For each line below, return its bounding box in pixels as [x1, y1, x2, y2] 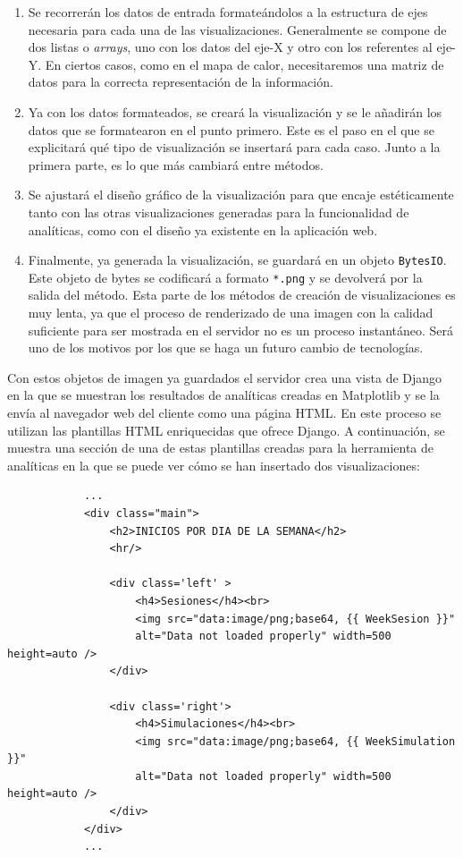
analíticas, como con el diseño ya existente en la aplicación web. [28, 220, 378, 239]
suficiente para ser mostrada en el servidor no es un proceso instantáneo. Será [28, 320, 454, 339]
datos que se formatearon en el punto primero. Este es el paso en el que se [28, 120, 434, 139]
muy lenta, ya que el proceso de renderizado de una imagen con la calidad [28, 303, 434, 322]
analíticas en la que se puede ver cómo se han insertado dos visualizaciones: [7, 455, 420, 474]
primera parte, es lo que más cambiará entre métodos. [28, 155, 324, 174]
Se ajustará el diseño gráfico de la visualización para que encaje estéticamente [28, 185, 454, 204]
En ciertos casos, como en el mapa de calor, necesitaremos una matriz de [45, 55, 444, 73]
